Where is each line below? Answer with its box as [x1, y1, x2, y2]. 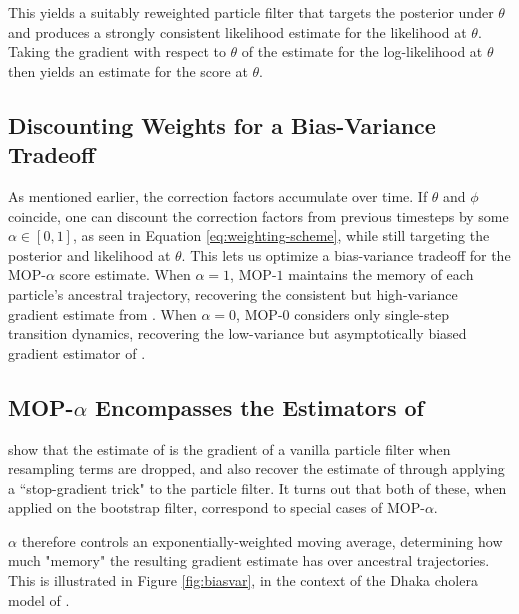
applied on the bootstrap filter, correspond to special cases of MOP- [8, 497, 425, 518]
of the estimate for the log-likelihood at [241, 41, 483, 62]
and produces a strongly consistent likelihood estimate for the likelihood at [8, 21, 467, 42]
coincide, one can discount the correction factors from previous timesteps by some [8, 205, 509, 226]
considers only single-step [294, 303, 449, 324]
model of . [8, 589, 70, 610]
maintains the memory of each [288, 264, 474, 285]
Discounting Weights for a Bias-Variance [8, 109, 436, 140]
